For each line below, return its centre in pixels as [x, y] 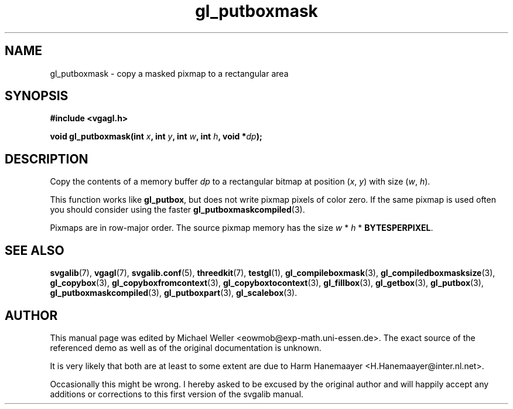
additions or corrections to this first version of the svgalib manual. [177, 394]
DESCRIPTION [47, 159]
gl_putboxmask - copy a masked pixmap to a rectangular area [169, 73]
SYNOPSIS [37, 96]
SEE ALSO [35, 250]
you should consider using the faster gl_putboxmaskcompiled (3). [177, 210]
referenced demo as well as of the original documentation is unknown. [186, 347]
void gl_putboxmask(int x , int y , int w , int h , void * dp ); [156, 137]
